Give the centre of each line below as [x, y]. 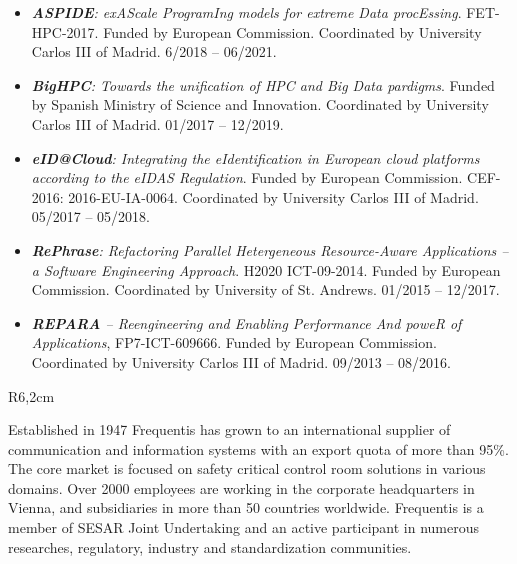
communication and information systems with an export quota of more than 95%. [258, 448]
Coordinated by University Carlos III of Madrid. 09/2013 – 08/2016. [241, 361]
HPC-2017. [65, 31]
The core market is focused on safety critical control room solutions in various [247, 468]
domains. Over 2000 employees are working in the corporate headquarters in [241, 487]
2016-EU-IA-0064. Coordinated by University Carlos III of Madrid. [273, 196]
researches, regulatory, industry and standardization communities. [210, 546]
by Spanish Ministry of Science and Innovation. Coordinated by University [260, 104]
